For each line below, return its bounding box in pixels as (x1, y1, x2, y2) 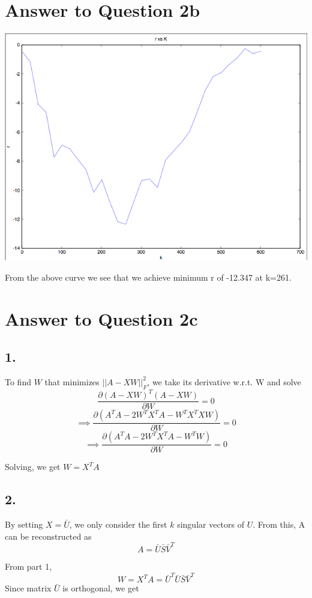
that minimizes (44, 375, 100, 388)
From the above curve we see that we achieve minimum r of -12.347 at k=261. (5, 270, 292, 283)
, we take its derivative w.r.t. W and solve (147, 375, 301, 388)
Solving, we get (5, 460, 61, 473)
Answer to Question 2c (5, 306, 198, 331)
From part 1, (5, 560, 52, 573)
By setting (5, 518, 43, 531)
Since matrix (5, 582, 52, 594)
